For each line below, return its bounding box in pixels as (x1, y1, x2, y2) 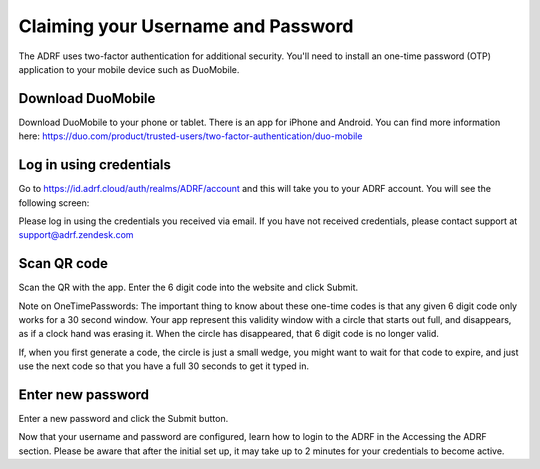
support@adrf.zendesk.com (18, 229, 134, 241)
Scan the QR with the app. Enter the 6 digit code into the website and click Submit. (18, 281, 359, 294)
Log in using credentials (18, 156, 172, 174)
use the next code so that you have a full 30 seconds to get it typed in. (18, 360, 310, 372)
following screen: (18, 196, 90, 209)
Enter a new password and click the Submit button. (18, 413, 229, 425)
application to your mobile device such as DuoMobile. (18, 63, 240, 75)
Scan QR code (18, 255, 109, 272)
